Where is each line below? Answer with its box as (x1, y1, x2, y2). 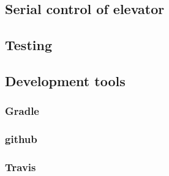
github (5, 131, 37, 147)
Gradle (5, 103, 39, 119)
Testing (5, 35, 52, 54)
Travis (5, 159, 36, 174)
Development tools (5, 71, 126, 90)
